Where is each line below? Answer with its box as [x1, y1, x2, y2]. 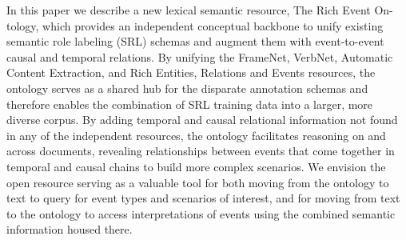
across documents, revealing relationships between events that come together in [6, 142, 395, 159]
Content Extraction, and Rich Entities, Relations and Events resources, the [6, 64, 376, 81]
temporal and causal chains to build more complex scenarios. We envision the [6, 158, 386, 174]
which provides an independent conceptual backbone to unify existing [42, 17, 384, 34]
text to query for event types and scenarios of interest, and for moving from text [6, 190, 400, 206]
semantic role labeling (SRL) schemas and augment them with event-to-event [6, 33, 384, 50]
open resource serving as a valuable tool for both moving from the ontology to [6, 174, 389, 190]
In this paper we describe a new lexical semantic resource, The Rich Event [6, 2, 371, 18]
